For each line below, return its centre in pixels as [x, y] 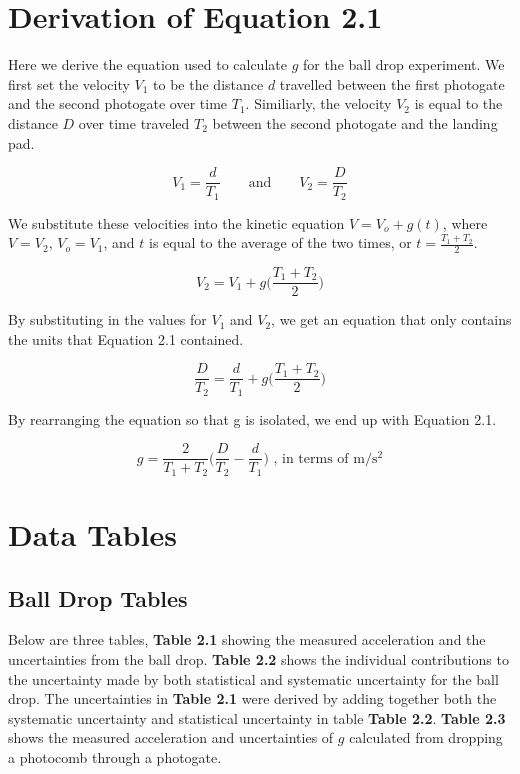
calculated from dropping [426, 737]
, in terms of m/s [325, 458]
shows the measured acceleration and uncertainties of [171, 737]
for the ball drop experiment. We [403, 64]
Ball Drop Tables [98, 597]
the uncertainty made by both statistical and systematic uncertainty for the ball [253, 678]
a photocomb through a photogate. [115, 757]
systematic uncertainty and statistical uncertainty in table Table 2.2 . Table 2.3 [257, 717]
